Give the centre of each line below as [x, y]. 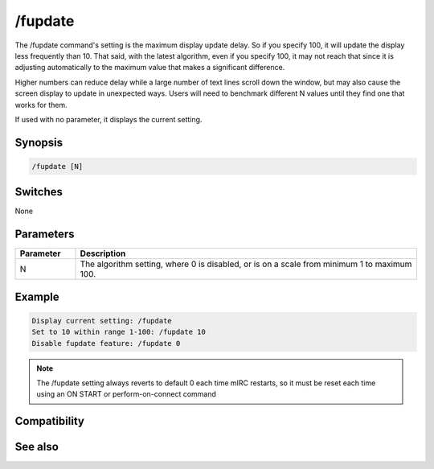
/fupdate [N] [57, 166]
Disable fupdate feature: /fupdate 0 [106, 343]
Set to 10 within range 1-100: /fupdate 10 [119, 332]
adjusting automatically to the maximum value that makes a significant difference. [150, 68]
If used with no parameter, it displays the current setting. [108, 119]
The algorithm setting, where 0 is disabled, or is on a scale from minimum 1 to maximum [246, 264]
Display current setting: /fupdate [102, 321]
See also [37, 447]
